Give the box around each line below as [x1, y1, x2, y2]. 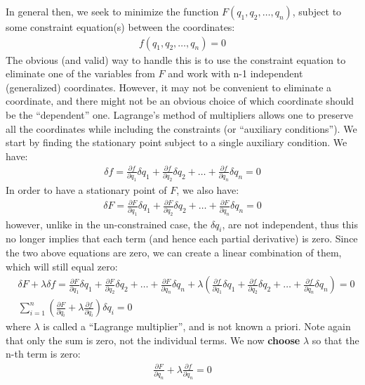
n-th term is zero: [6, 346, 81, 361]
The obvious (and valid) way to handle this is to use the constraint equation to [6, 52, 346, 67]
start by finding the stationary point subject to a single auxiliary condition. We [6, 135, 347, 150]
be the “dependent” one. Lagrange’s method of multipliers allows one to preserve [6, 107, 353, 122]
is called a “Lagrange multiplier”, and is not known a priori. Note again [43, 319, 351, 334]
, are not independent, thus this [222, 216, 359, 231]
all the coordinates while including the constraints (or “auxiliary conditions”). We [6, 121, 357, 136]
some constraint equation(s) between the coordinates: [6, 20, 235, 34]
